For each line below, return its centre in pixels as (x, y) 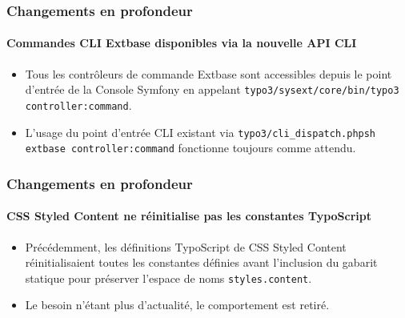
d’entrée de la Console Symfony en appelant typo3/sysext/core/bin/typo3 (212, 89)
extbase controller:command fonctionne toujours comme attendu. (190, 148)
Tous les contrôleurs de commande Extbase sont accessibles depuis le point (209, 73)
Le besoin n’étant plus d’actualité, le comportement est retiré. (177, 305)
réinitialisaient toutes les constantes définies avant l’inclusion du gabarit (201, 262)
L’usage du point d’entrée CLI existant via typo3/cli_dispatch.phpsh (200, 132)
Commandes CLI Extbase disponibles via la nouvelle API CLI (182, 43)
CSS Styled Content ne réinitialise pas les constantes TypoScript (189, 216)
